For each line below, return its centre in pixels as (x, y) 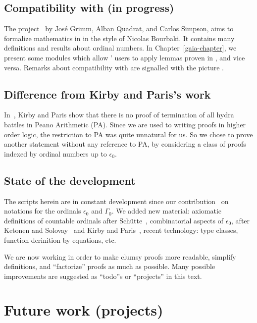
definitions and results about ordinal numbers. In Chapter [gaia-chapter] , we (120, 48)
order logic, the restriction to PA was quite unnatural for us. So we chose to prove (128, 134)
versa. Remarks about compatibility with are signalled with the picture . (114, 67)
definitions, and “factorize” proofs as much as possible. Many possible (110, 266)
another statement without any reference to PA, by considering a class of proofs (125, 144)
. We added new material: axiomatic (166, 211)
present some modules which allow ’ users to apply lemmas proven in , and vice (125, 57)
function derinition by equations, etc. (60, 240)
